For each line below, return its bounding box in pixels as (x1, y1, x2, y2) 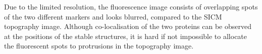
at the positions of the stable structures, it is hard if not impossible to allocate (4, 30, 247, 41)
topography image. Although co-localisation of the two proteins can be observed (4, 21, 251, 31)
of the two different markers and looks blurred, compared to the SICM (4, 11, 222, 21)
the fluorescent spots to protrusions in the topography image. (4, 40, 194, 51)
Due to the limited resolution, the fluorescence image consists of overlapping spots (4, 1, 258, 11)
